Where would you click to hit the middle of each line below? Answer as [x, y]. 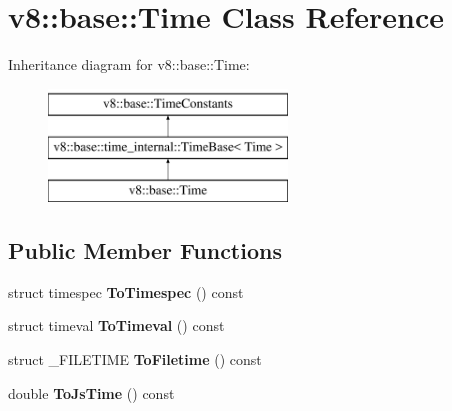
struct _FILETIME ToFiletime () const [135, 359]
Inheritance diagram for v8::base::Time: [129, 64]
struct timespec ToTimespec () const [126, 291]
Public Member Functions [145, 250]
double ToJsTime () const [91, 392]
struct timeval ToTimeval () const [116, 325]
